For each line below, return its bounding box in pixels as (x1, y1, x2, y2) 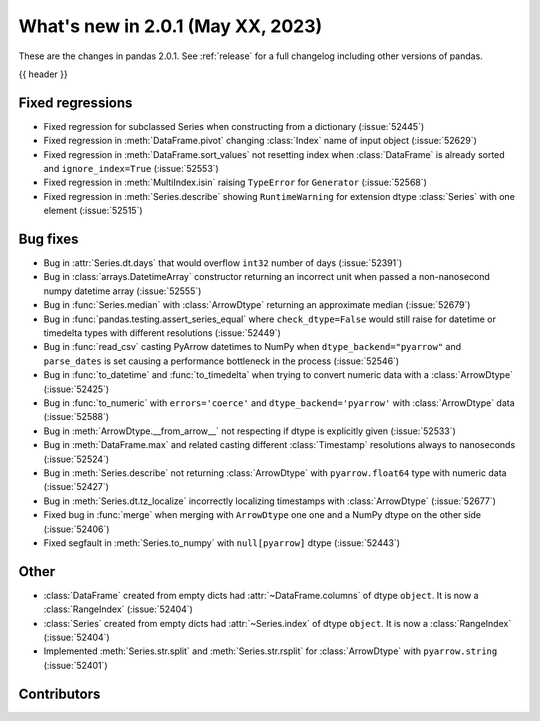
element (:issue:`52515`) (43, 205, 144, 217)
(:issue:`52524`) (43, 453, 110, 465)
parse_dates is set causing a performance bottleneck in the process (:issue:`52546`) (43, 355, 400, 367)
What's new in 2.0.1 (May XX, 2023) (18, 15, 323, 37)
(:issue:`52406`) (43, 523, 110, 535)
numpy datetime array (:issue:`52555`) (43, 285, 202, 297)
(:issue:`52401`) (43, 659, 109, 671)
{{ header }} (18, 68, 69, 80)
